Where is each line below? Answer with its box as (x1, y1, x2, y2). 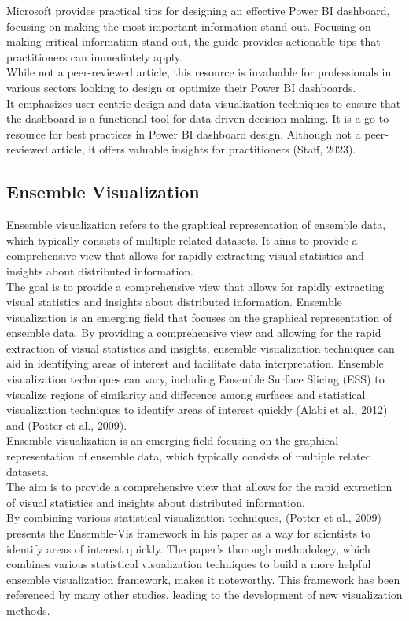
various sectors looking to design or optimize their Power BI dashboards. (6, 79, 356, 95)
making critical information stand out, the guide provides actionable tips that (6, 33, 381, 50)
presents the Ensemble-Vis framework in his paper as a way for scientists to (6, 525, 371, 542)
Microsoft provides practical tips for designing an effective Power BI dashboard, (6, 2, 390, 18)
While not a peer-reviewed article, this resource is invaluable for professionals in (6, 64, 392, 80)
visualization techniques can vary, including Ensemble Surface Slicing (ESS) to (6, 371, 385, 387)
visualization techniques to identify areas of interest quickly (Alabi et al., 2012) (6, 401, 388, 418)
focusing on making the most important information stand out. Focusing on (6, 17, 371, 34)
